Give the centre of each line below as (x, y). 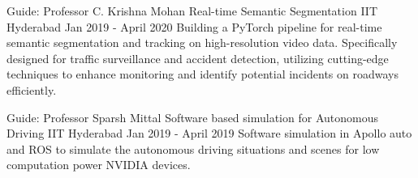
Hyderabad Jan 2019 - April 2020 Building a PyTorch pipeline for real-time (194, 26)
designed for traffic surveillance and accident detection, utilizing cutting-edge (198, 58)
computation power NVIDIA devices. (99, 165)
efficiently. (32, 89)
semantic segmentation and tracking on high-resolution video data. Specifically (202, 42)
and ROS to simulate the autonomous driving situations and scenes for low (193, 148)
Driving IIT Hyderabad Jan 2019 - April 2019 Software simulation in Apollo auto (209, 133)
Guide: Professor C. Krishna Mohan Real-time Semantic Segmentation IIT (192, 11)
